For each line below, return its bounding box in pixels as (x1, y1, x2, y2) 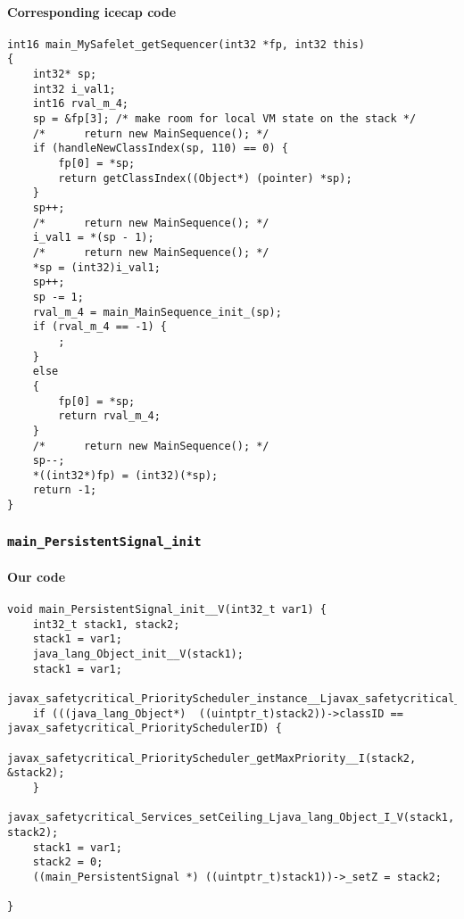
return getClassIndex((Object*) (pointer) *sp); (58, 171, 352, 185)
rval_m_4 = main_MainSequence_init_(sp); (32, 305, 282, 319)
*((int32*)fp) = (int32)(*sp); (32, 468, 219, 482)
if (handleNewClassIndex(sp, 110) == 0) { (32, 142, 288, 155)
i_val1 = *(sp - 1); (32, 231, 154, 244)
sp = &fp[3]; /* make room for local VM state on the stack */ (32, 112, 417, 126)
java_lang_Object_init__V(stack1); (32, 647, 244, 660)
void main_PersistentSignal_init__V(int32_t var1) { (7, 603, 327, 616)
